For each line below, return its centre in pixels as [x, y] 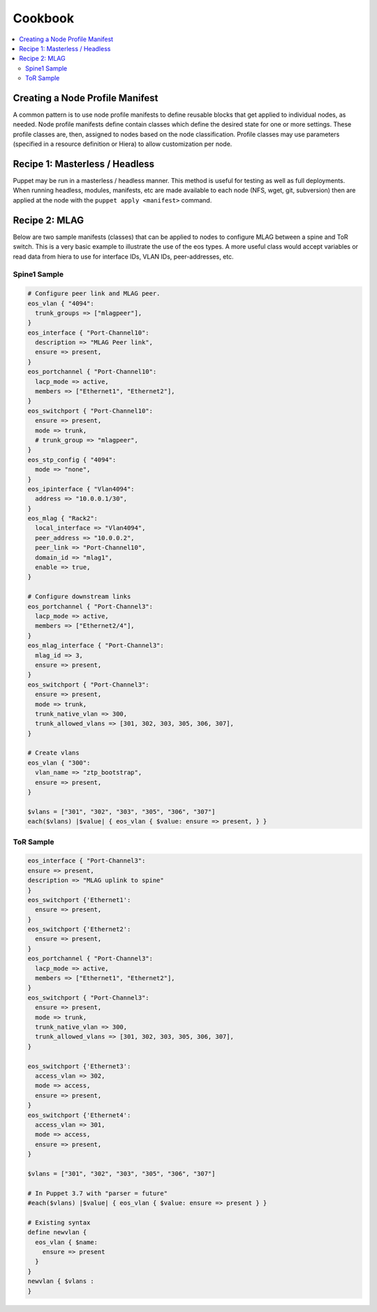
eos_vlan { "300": [59, 763]
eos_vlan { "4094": [61, 303]
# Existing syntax [59, 1222]
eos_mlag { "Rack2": [62, 518]
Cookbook [44, 18]
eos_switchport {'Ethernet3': [79, 1066]
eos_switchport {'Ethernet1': [79, 900]
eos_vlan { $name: [66, 1242]
